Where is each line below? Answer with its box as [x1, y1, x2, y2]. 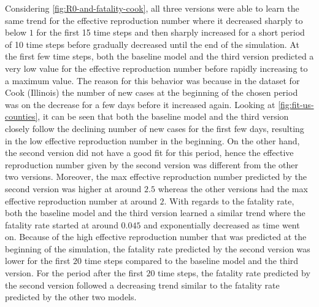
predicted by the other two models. [5, 290, 137, 303]
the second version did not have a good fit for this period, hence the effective [5, 146, 294, 159]
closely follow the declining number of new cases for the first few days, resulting [5, 122, 304, 134]
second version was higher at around [5, 182, 142, 195]
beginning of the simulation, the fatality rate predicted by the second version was [5, 242, 310, 255]
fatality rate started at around [5, 218, 118, 231]
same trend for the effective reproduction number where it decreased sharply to [5, 14, 303, 26]
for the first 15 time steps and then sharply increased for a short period [36, 26, 305, 39]
